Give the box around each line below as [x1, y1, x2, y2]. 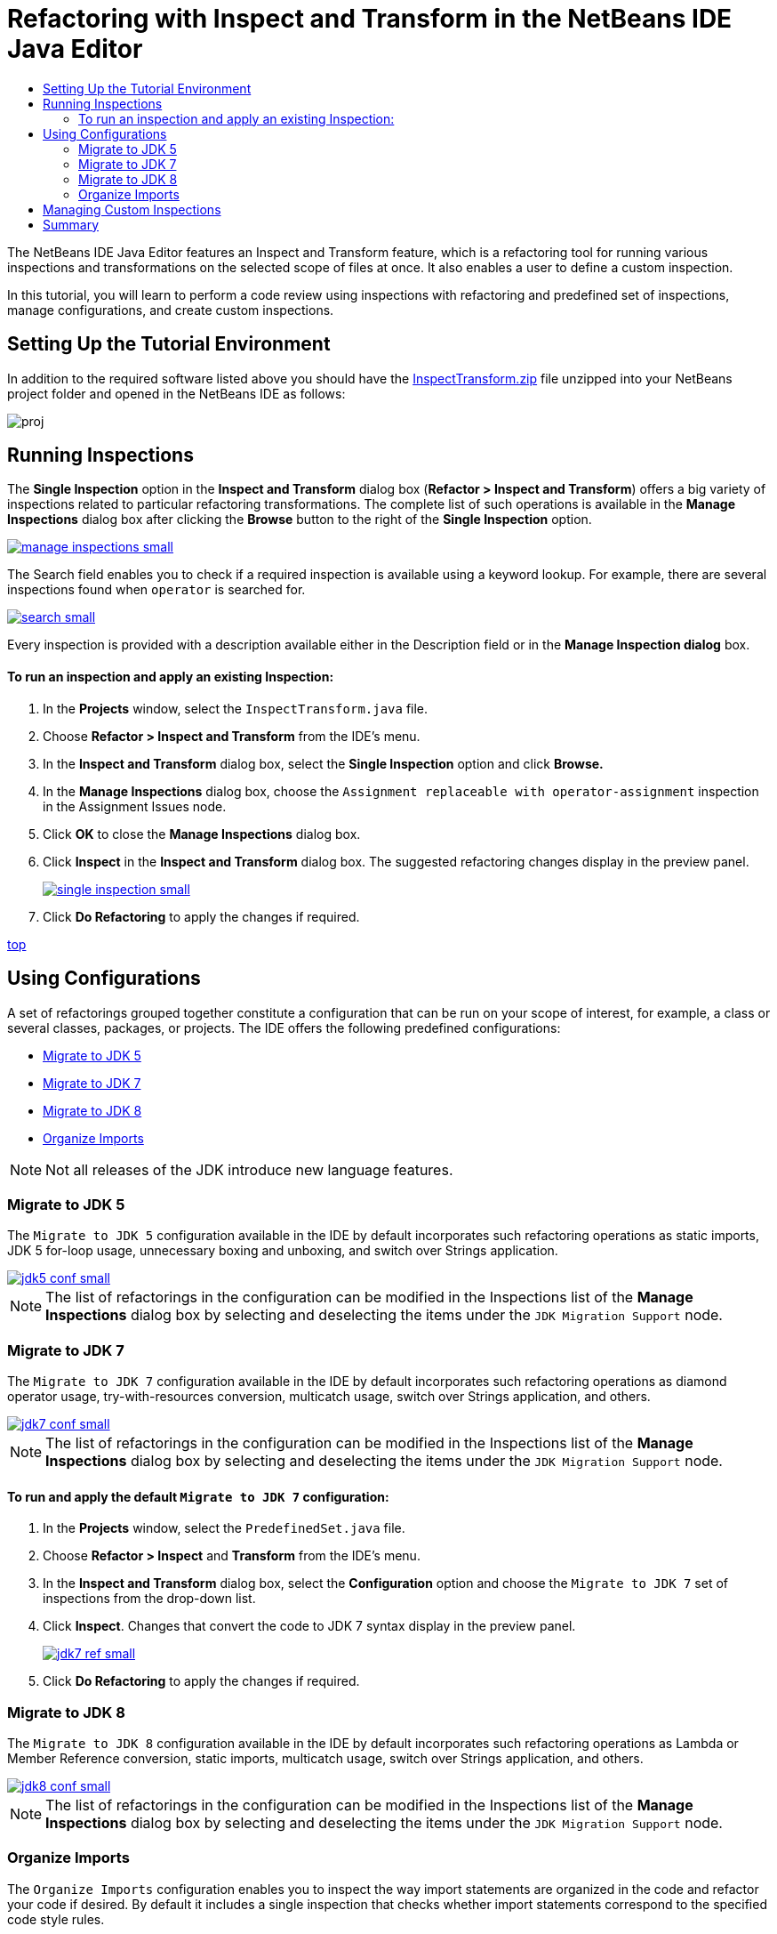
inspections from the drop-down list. [43, 1591, 256, 1607]
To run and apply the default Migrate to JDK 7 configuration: [7, 1488, 389, 1504]
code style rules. [7, 1911, 105, 1927]
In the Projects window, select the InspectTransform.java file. [43, 700, 429, 716]
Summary [43, 216, 100, 232]
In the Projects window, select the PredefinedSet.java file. [43, 1520, 405, 1536]
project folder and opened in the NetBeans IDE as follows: [7, 385, 346, 401]
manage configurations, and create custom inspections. [7, 302, 334, 318]
